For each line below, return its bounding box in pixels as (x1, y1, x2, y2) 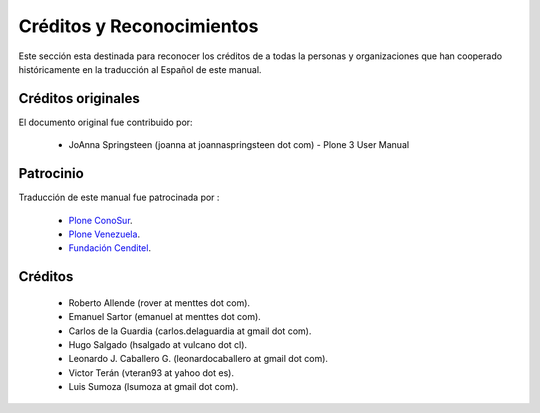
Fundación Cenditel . (68, 242, 152, 254)
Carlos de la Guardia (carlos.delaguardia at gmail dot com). (68, 325, 312, 337)
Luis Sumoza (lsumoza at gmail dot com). (68, 381, 239, 393)
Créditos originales (18, 90, 140, 107)
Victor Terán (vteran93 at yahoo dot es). (68, 366, 235, 379)
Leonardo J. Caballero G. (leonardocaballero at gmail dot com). (68, 353, 329, 365)
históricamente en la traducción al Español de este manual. (18, 63, 262, 75)
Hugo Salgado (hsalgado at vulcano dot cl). (68, 338, 248, 350)
